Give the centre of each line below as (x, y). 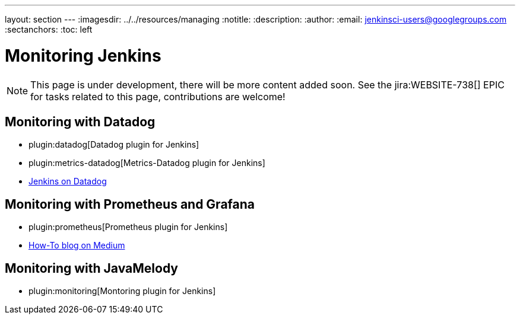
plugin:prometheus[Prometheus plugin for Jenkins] (128, 227)
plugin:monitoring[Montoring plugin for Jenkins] (122, 291)
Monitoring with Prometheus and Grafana (130, 204)
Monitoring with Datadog (80, 122)
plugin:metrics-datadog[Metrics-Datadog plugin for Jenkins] (147, 163)
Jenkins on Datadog (68, 181)
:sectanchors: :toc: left (49, 29)
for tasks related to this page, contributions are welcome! (158, 96)
